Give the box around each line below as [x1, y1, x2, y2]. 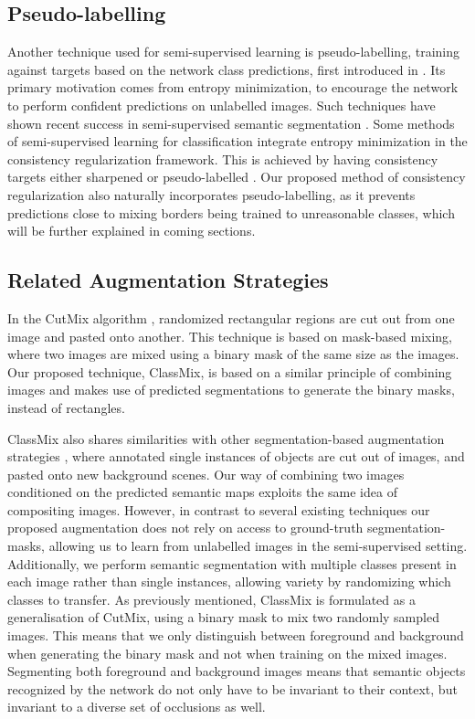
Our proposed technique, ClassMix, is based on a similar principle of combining [7, 362, 452, 381]
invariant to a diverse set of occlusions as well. [7, 697, 266, 716]
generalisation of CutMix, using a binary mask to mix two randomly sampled [7, 608, 439, 627]
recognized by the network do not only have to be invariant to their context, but [7, 679, 458, 698]
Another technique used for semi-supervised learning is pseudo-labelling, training [7, 42, 459, 61]
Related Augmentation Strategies [7, 266, 329, 294]
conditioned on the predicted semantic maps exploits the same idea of [7, 482, 397, 502]
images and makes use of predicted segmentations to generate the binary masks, [7, 380, 455, 399]
